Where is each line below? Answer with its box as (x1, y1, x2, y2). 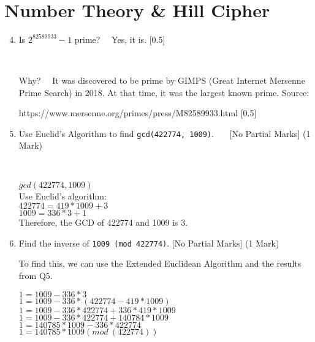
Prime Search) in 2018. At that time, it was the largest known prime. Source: (18, 86, 309, 99)
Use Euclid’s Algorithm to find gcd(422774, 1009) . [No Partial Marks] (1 (18, 127, 311, 139)
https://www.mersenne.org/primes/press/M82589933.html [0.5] (18, 106, 257, 119)
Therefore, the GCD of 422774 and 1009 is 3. (18, 216, 188, 229)
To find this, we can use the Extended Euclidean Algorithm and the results (18, 257, 302, 270)
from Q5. (18, 269, 53, 281)
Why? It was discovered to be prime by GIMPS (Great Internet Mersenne (18, 73, 305, 86)
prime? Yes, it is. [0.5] (74, 32, 165, 45)
